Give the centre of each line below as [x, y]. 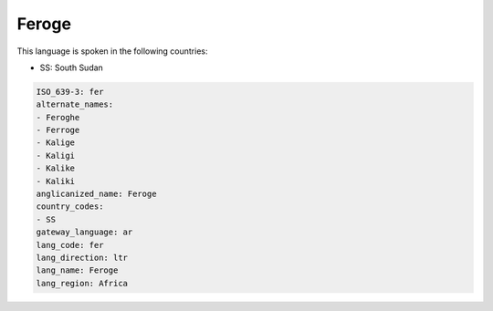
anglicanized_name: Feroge [96, 194]
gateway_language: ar [84, 232]
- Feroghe [58, 117]
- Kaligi [56, 155]
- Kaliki [56, 181]
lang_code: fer [70, 245]
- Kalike [56, 168]
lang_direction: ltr [82, 258]
